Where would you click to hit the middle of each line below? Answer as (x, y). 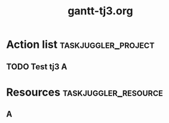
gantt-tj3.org (100, 11)
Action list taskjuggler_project (80, 44)
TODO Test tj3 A (37, 67)
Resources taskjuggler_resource (84, 92)
